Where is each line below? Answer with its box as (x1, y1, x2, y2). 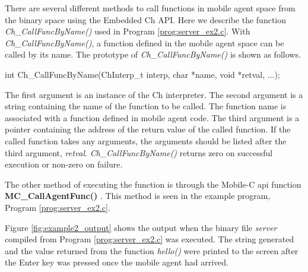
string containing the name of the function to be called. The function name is (5, 100, 287, 112)
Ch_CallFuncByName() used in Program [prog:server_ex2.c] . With (5, 25, 250, 37)
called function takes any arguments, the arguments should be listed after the (5, 134, 287, 147)
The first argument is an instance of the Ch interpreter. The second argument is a (5, 88, 303, 100)
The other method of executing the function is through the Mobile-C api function (5, 178, 301, 190)
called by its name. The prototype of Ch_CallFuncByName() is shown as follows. (5, 48, 301, 61)
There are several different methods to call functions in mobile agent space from (5, 2, 296, 14)
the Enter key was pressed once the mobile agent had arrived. (5, 256, 228, 268)
